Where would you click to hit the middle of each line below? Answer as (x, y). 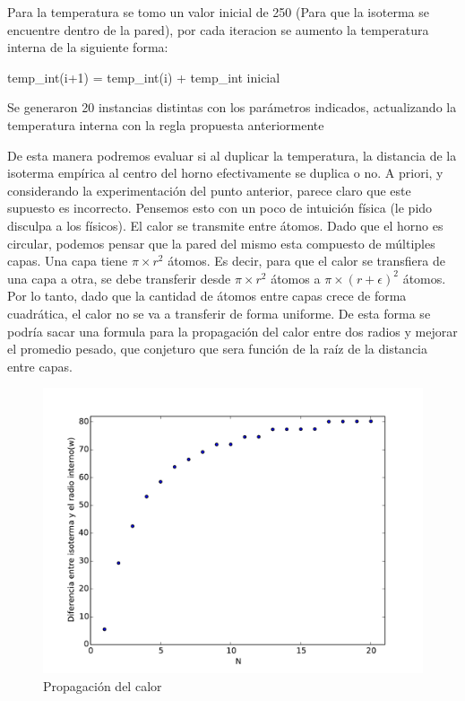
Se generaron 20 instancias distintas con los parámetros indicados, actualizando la (232, 107)
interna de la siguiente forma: (88, 47)
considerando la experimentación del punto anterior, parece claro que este (209, 190)
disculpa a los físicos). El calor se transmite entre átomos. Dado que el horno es (225, 225)
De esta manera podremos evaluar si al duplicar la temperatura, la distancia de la (232, 155)
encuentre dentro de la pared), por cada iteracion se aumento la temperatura (218, 29)
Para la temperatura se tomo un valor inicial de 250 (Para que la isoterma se (218, 12)
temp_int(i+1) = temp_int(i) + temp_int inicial (144, 77)
